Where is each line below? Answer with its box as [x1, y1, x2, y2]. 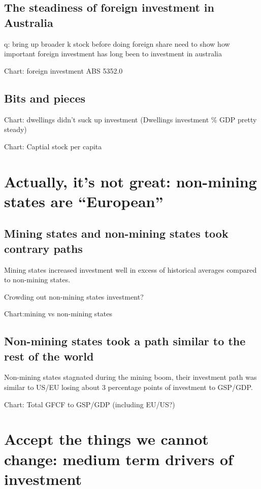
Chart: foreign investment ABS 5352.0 [4, 65, 123, 76]
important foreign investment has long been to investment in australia [4, 48, 222, 59]
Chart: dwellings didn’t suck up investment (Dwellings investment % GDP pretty [4, 114, 257, 124]
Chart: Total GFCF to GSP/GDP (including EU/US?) [4, 399, 175, 409]
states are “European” [4, 190, 164, 211]
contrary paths [4, 240, 83, 256]
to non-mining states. [4, 274, 71, 285]
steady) [4, 124, 27, 135]
